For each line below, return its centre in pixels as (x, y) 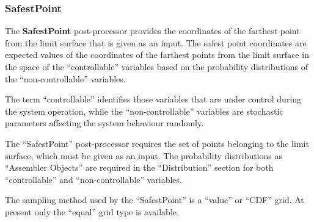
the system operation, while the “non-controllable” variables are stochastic (144, 111)
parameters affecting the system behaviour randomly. (104, 123)
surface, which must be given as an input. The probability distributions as (144, 155)
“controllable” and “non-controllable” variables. (93, 179)
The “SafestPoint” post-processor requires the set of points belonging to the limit (157, 143)
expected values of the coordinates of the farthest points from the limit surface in (157, 55)
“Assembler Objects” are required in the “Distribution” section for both (139, 167)
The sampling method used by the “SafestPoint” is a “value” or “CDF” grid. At (155, 200)
